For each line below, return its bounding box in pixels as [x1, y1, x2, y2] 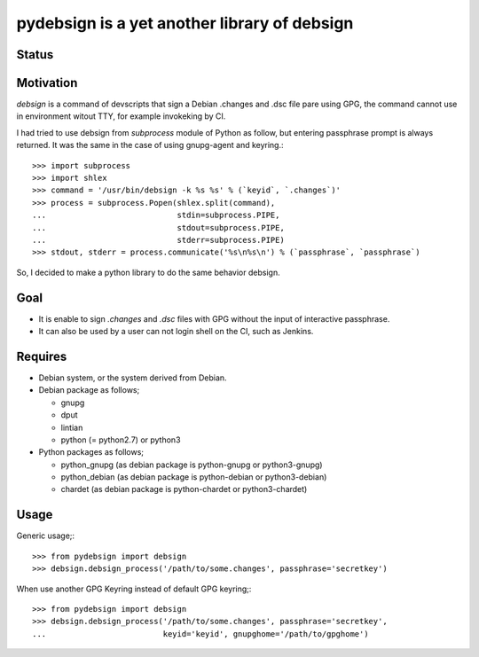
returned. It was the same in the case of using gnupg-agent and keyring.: [16, 140, 284, 151]
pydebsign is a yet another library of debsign [16, 13, 354, 33]
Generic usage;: [16, 530, 75, 541]
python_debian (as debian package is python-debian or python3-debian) [60, 472, 327, 482]
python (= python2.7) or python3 [60, 434, 181, 445]
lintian [60, 422, 83, 433]
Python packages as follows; [38, 447, 145, 458]
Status [16, 47, 54, 62]
